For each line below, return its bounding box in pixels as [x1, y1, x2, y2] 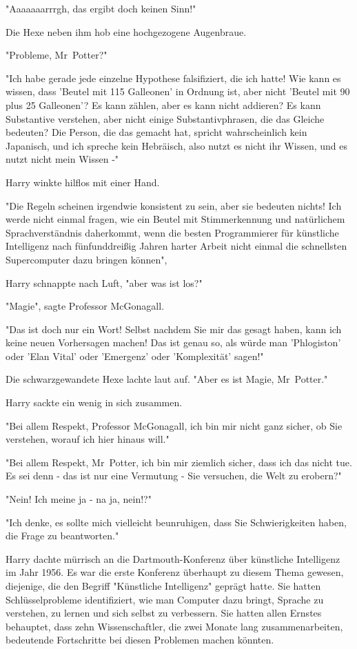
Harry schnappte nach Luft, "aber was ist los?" [6, 275, 203, 290]
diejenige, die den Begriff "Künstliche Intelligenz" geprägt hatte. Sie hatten [6, 579, 321, 592]
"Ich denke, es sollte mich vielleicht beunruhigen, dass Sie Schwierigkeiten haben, [6, 515, 347, 529]
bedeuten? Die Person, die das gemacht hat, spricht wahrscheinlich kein [6, 125, 307, 139]
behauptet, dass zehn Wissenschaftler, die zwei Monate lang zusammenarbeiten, [6, 619, 343, 633]
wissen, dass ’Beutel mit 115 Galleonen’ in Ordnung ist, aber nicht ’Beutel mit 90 [6, 84, 350, 99]
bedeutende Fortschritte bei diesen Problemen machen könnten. [6, 632, 274, 647]
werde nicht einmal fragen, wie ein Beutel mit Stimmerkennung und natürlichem [6, 212, 345, 226]
